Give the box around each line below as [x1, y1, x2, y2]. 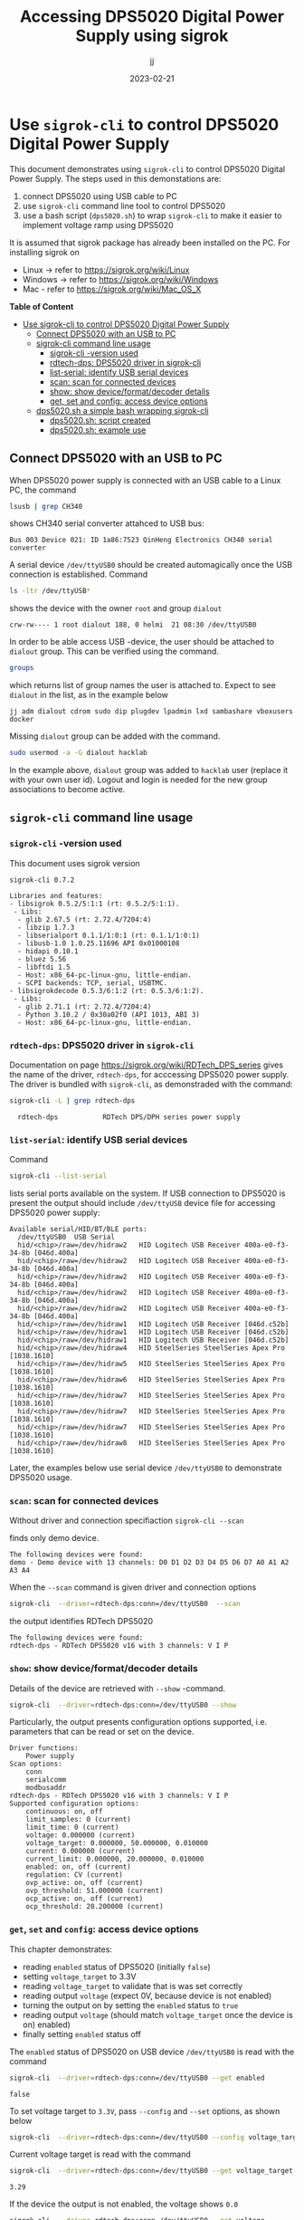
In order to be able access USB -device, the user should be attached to [9, 636, 274, 647]
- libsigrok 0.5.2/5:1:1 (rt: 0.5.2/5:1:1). [9, 899, 180, 908]
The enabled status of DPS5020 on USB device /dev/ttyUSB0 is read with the [9, 2046, 295, 2057]
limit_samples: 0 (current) [25, 1815, 131, 1824]
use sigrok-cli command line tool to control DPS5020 [22, 200, 226, 211]
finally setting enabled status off [22, 2028, 142, 2039]
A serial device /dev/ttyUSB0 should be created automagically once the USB [9, 560, 293, 570]
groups [9, 664, 34, 673]
